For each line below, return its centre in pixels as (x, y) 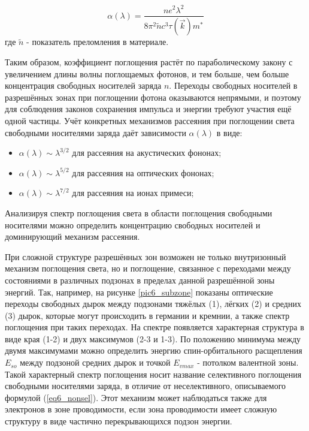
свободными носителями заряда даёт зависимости (96, 132)
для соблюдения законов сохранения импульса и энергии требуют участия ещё (148, 109)
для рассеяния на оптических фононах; (143, 172)
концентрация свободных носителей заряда (83, 85)
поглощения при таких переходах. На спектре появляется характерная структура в (154, 327)
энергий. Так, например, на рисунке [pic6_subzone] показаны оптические (139, 292)
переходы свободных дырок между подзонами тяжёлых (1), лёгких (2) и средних (153, 304)
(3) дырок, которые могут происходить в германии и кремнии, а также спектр (147, 315)
